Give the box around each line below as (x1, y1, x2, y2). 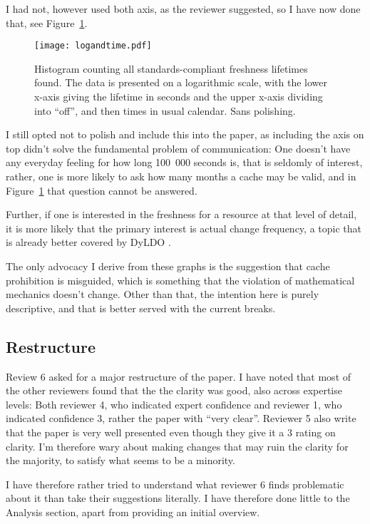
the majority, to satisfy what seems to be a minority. (6, 453, 235, 468)
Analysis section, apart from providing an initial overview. (6, 504, 260, 519)
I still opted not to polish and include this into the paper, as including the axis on (6, 127, 364, 142)
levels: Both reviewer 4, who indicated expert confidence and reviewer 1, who (6, 396, 342, 411)
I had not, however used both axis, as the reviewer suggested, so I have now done (6, 1, 361, 16)
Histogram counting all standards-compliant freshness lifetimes (34, 61, 308, 76)
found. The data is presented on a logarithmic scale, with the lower (34, 75, 327, 90)
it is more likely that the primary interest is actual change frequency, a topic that (6, 220, 361, 235)
